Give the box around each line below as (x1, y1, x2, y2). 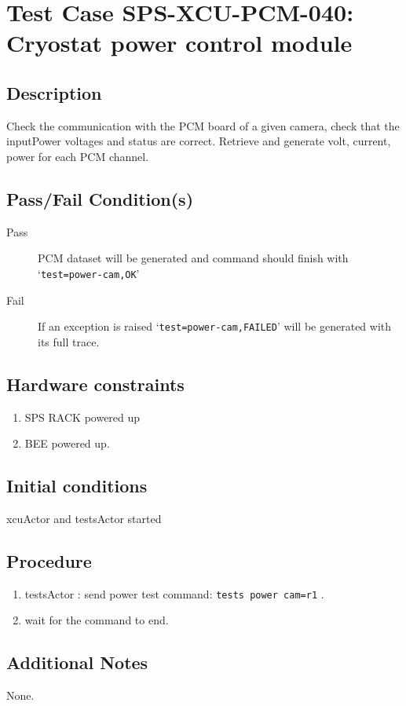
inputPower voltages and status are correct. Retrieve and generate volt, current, (6, 133, 391, 149)
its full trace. (38, 333, 100, 349)
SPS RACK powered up (24, 408, 141, 425)
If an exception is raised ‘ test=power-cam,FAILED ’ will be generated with (38, 318, 392, 335)
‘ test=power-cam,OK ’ (38, 265, 140, 281)
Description (6, 80, 102, 104)
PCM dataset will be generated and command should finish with (38, 250, 349, 266)
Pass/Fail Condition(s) (6, 186, 194, 210)
